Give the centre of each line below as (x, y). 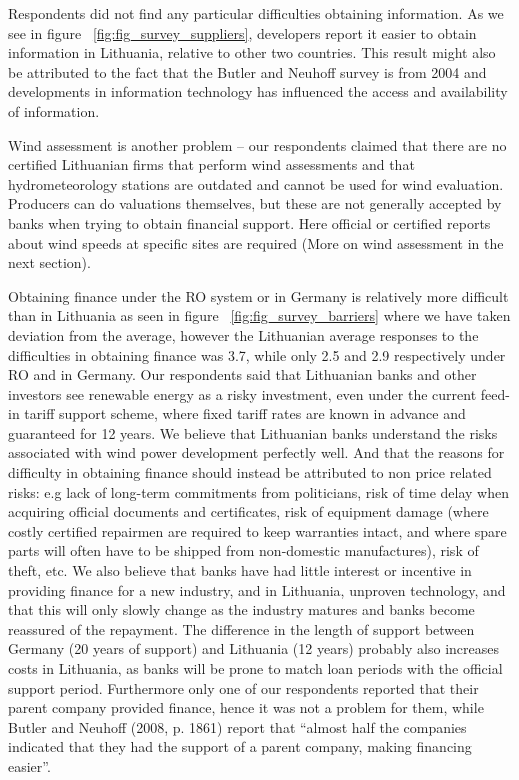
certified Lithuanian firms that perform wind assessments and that (211, 164)
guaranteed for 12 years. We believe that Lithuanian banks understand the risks (253, 432)
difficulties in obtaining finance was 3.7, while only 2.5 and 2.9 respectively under (257, 354)
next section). (49, 262)
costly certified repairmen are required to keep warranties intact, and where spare (257, 530)
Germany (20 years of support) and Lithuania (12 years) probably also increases (254, 648)
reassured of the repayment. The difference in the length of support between (241, 628)
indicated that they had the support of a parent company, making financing (240, 746)
